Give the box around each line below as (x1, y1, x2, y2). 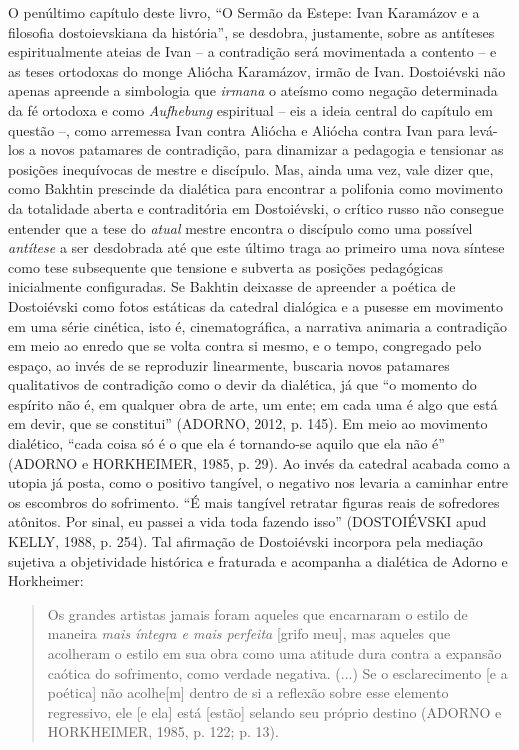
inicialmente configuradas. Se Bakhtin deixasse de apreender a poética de (8, 276, 456, 297)
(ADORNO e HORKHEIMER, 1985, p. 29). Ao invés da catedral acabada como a (8, 452, 511, 473)
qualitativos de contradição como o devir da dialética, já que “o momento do (8, 374, 477, 395)
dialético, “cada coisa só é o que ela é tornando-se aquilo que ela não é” (8, 433, 445, 454)
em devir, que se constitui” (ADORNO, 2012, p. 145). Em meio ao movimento (8, 413, 488, 434)
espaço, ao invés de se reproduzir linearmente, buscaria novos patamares (8, 354, 450, 375)
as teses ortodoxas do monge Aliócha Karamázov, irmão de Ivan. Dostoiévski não (8, 60, 506, 81)
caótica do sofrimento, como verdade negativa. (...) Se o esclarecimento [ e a (47, 662, 508, 683)
